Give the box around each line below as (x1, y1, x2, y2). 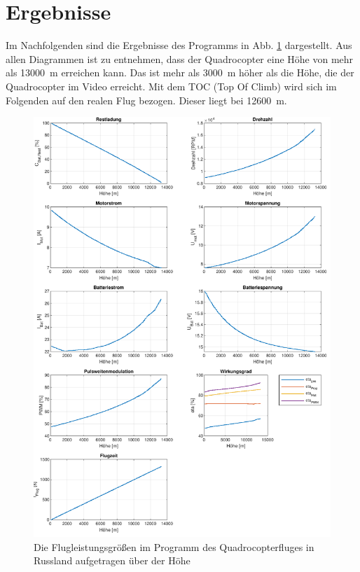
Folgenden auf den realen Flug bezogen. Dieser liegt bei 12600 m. (6, 92, 287, 107)
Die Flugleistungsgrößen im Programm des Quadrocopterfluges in (34, 539, 314, 554)
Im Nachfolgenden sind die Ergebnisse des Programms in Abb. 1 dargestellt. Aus (6, 38, 352, 53)
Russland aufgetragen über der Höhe (34, 553, 191, 568)
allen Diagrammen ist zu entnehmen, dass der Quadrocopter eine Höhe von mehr (6, 51, 354, 66)
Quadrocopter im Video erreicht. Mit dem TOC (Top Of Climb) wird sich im (6, 78, 337, 93)
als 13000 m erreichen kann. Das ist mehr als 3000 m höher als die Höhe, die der (6, 65, 354, 80)
